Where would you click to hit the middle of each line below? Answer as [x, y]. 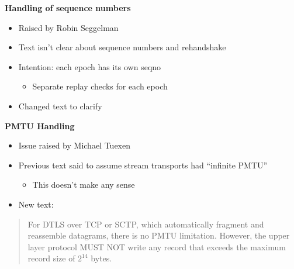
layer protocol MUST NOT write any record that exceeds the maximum [157, 246]
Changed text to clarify [60, 106]
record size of [51, 258]
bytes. [101, 258]
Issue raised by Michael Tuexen [74, 145]
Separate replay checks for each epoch [100, 86]
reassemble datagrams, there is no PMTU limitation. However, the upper [159, 235]
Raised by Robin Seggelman [68, 27]
